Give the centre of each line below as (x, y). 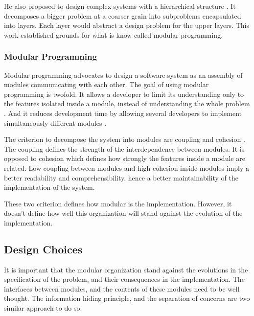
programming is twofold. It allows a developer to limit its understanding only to (124, 94)
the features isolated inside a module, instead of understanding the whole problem (127, 103)
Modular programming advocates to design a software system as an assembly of (123, 75)
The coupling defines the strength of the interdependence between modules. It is (124, 148)
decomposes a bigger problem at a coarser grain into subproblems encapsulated (123, 15)
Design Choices (43, 249)
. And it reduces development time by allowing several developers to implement (123, 113)
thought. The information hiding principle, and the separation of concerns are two (127, 298)
